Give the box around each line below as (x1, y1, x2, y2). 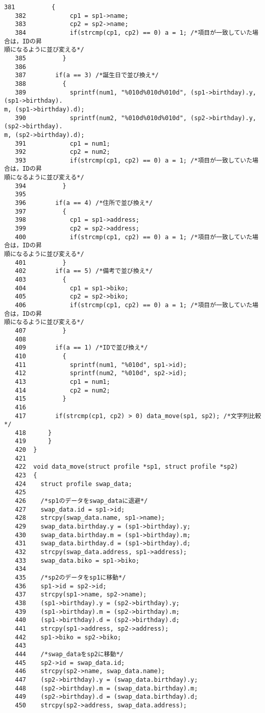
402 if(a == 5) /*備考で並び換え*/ (15, 267, 153, 275)
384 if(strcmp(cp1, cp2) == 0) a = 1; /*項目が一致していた (15, 29, 253, 36)
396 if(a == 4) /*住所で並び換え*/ (15, 199, 153, 207)
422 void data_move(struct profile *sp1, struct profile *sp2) (15, 463, 238, 471)
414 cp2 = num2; (15, 386, 110, 394)
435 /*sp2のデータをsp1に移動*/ (15, 573, 126, 581)
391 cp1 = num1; (15, 140, 110, 147)
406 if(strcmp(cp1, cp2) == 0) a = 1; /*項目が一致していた (15, 301, 253, 309)
